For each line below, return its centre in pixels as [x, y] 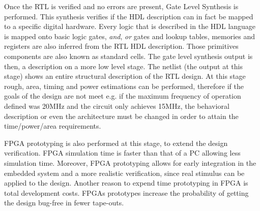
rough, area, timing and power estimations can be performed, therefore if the [124, 86]
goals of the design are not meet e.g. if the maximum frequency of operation [123, 96]
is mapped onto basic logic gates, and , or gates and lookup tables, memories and [130, 36]
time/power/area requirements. [53, 126]
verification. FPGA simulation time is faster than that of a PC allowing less [122, 153]
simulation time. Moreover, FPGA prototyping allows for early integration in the [130, 162]
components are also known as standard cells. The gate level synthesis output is [128, 56]
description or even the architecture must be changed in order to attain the [121, 116]
